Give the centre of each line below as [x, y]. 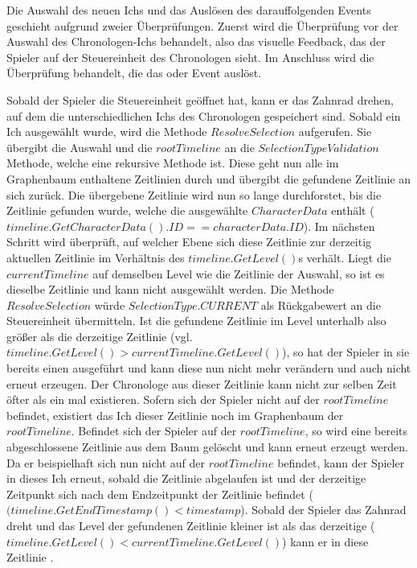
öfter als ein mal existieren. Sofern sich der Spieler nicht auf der [163, 399]
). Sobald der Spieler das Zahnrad [323, 510]
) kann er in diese [325, 541]
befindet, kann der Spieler [341, 462]
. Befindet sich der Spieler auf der [154, 431]
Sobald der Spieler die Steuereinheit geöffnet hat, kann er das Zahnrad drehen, [200, 99]
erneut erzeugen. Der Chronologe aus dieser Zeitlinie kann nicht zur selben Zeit [202, 383]
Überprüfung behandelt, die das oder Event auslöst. [134, 73]
